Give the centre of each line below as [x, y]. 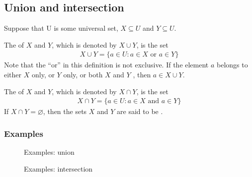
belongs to [232, 65]
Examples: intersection [58, 168]
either [13, 75]
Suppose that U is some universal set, [61, 28]
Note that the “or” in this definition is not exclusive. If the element [106, 65]
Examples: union [49, 152]
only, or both [83, 75]
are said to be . [140, 111]
